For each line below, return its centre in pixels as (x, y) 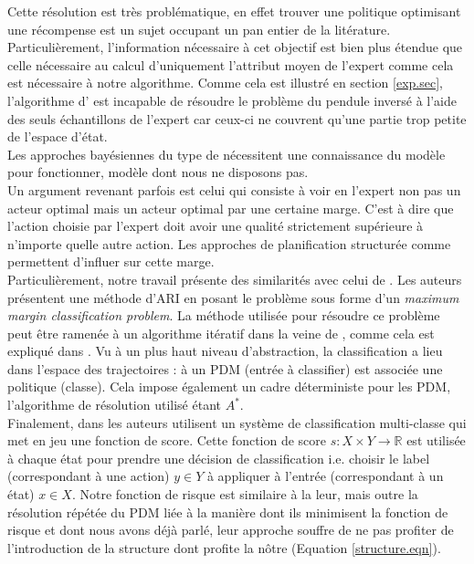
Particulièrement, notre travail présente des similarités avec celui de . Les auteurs (235, 279)
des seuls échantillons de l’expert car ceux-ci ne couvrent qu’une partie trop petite (237, 118)
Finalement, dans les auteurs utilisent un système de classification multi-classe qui (237, 422)
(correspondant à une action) (89, 476)
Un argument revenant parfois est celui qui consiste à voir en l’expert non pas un (234, 189)
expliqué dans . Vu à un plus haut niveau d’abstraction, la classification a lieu (225, 351)
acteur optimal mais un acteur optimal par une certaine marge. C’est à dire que (231, 208)
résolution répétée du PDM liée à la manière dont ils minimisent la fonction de (228, 512)
